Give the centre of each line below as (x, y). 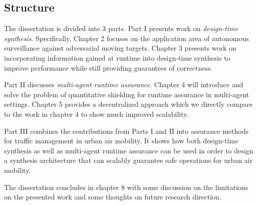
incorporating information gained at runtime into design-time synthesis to (117, 57)
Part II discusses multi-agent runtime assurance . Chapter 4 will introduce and (124, 84)
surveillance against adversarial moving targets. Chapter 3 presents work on (120, 48)
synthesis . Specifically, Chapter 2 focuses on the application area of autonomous (126, 38)
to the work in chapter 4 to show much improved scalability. (96, 114)
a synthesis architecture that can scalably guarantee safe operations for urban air (128, 160)
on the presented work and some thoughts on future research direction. (113, 197)
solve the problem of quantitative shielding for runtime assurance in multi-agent (127, 94)
